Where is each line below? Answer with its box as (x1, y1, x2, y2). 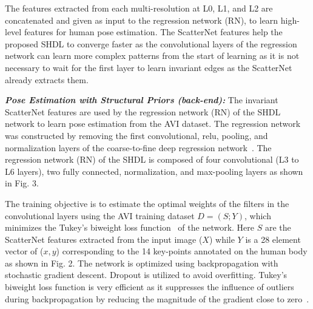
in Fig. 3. (5, 177, 39, 189)
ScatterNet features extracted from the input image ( (5, 233, 203, 245)
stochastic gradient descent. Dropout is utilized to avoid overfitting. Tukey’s (5, 268, 288, 281)
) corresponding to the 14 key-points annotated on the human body (56, 245, 308, 257)
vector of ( (5, 245, 44, 257)
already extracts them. (5, 73, 89, 86)
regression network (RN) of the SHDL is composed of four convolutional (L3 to (5, 153, 299, 166)
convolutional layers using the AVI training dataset (5, 209, 195, 222)
